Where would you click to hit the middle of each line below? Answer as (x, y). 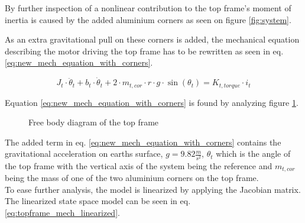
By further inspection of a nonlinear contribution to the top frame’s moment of (148, 8)
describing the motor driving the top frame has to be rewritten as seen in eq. (144, 51)
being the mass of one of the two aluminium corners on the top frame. (132, 178)
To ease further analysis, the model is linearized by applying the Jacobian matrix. (153, 189)
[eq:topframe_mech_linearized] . (62, 212)
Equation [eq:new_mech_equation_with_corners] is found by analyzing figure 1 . (152, 102)
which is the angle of (253, 153)
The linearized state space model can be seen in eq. (98, 201)
